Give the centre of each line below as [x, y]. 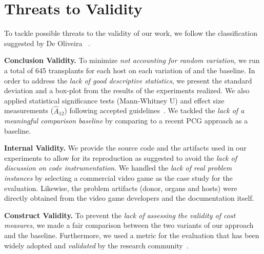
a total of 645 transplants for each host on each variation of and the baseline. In [130, 70]
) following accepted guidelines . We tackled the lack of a [154, 110]
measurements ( [29, 110]
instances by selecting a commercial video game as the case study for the [118, 178]
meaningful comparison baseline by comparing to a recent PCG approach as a [126, 121]
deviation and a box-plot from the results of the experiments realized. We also [127, 90]
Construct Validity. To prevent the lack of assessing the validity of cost [120, 215]
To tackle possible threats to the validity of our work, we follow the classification [131, 33]
